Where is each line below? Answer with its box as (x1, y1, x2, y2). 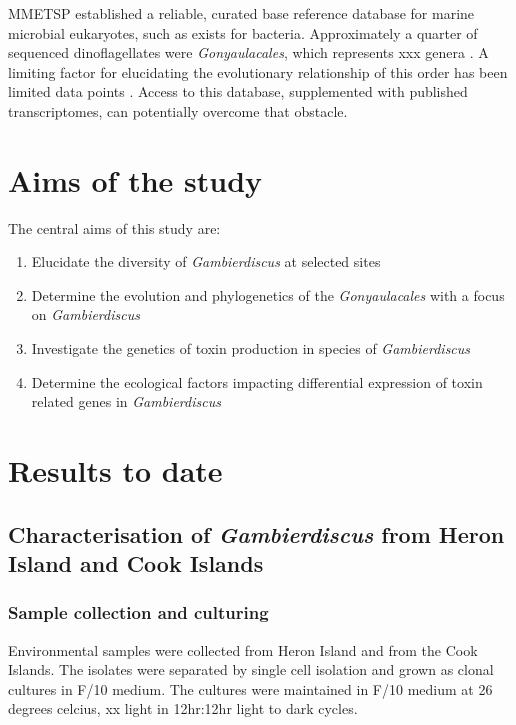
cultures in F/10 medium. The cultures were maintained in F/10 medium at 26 (8, 678, 493, 699)
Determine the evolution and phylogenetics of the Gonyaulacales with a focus (31, 284, 505, 305)
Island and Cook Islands (8, 548, 264, 578)
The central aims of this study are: (8, 217, 221, 238)
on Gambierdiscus (31, 304, 140, 325)
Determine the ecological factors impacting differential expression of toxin (31, 371, 483, 392)
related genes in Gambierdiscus (31, 391, 221, 412)
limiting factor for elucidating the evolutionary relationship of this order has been (8, 61, 508, 82)
